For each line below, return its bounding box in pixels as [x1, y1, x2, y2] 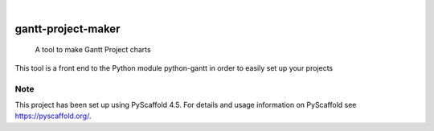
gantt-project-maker [14, 22, 121, 35]
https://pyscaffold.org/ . [14, 111, 92, 121]
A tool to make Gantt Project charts [35, 45, 152, 55]
